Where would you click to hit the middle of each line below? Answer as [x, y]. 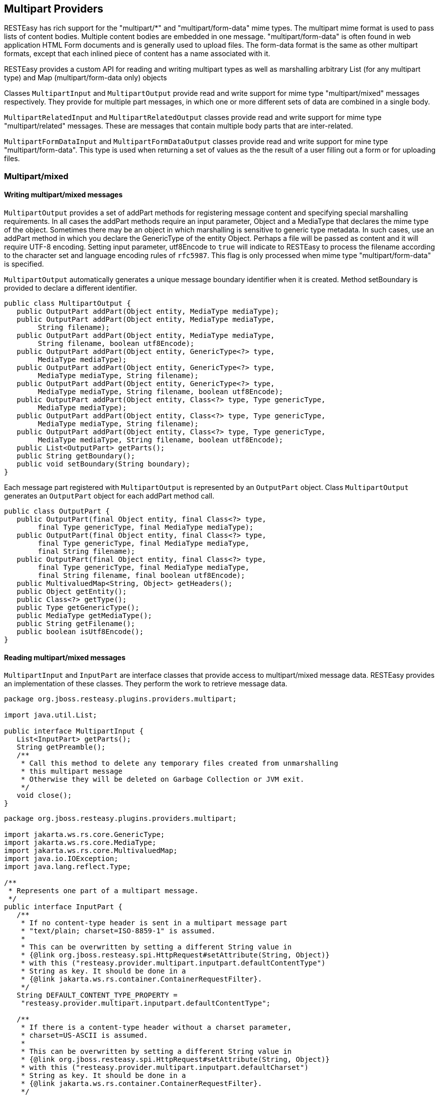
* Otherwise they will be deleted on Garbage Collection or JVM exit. [163, 779]
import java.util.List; [51, 715]
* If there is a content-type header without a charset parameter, [156, 1027]
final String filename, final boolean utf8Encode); [141, 576]
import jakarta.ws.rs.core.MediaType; [80, 843]
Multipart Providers [54, 9]
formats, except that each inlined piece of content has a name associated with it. [137, 54]
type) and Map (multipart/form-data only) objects [86, 78]
